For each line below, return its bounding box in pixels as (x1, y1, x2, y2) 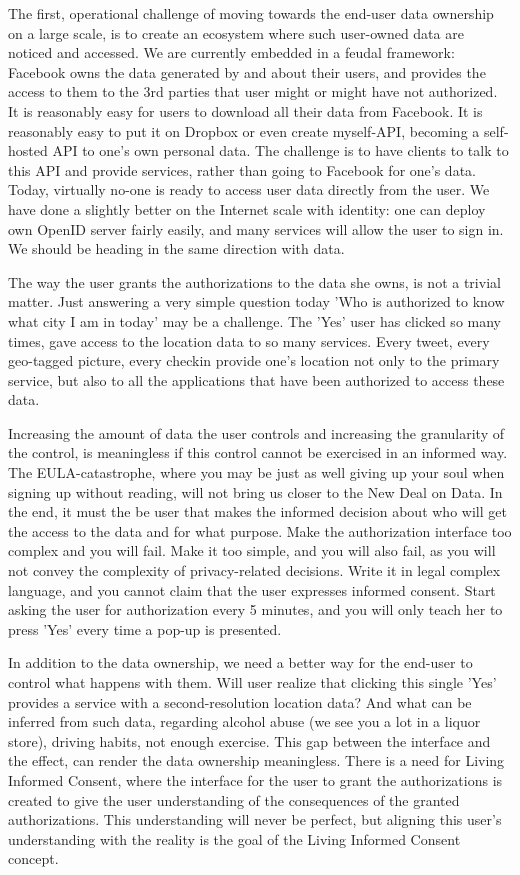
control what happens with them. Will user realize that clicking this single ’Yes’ (8, 672, 497, 692)
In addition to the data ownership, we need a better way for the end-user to (8, 652, 473, 673)
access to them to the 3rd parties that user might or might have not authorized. (8, 81, 498, 102)
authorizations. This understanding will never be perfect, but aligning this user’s (8, 809, 502, 830)
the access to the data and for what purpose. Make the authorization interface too (8, 520, 512, 541)
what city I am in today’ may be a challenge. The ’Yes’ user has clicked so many (8, 310, 501, 331)
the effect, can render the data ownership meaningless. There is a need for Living (8, 750, 505, 771)
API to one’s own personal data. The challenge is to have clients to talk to (52, 140, 509, 161)
